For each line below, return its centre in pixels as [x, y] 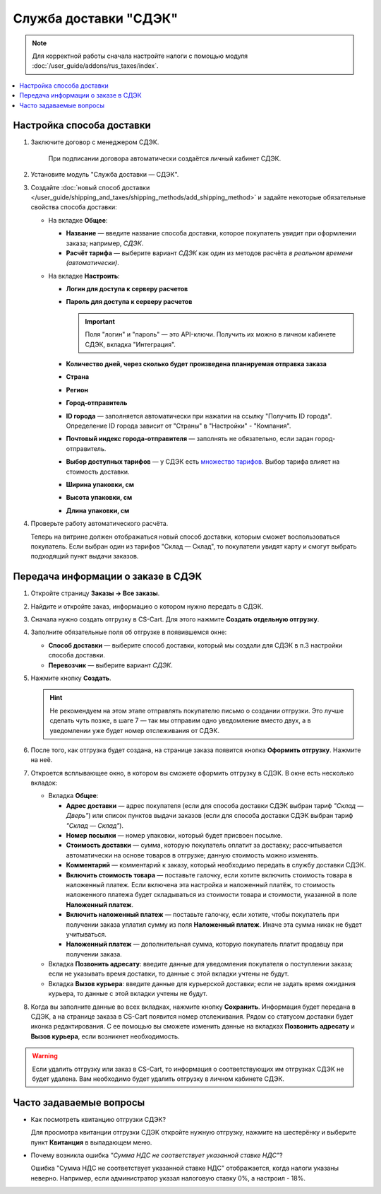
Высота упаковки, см [99, 498]
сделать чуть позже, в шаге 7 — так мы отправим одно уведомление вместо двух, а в [180, 720]
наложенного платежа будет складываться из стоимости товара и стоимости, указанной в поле [212, 895]
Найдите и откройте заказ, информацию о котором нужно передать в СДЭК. [147, 606]
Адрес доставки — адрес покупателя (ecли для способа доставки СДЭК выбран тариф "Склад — [215, 805]
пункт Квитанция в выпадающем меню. [91, 1142]
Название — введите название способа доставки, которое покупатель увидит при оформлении [211, 233]
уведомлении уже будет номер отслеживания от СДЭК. [135, 730]
